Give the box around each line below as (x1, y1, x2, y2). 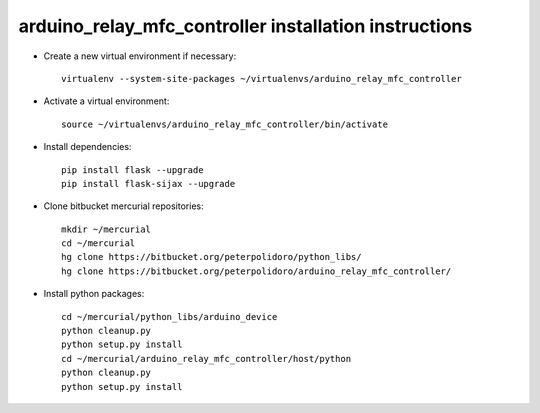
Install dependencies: (43, 141, 132, 153)
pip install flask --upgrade (61, 164, 204, 175)
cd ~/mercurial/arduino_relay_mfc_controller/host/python (61, 353, 352, 364)
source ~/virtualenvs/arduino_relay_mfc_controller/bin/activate (61, 118, 389, 130)
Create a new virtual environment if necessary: (43, 50, 237, 62)
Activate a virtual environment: (43, 95, 170, 107)
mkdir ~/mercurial (61, 223, 152, 235)
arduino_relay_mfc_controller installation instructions (18, 15, 473, 37)
